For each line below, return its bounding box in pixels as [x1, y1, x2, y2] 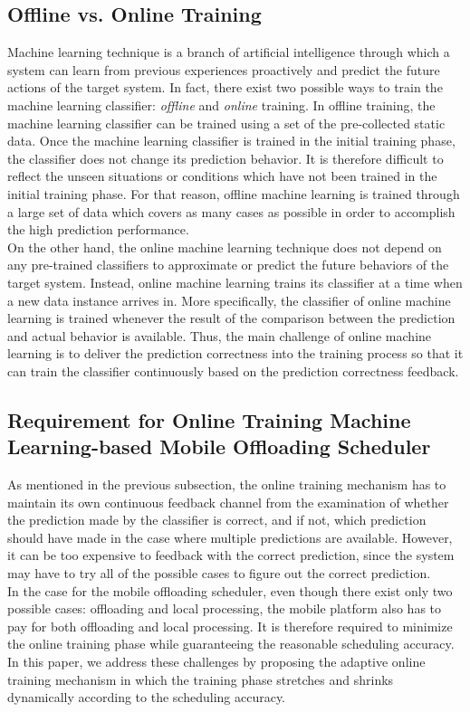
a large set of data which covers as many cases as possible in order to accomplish [7, 202, 456, 221]
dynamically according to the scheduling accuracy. [7, 688, 286, 707]
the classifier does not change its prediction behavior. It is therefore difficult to [7, 148, 444, 167]
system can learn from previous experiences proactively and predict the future [7, 60, 440, 79]
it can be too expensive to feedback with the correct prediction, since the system [7, 546, 455, 565]
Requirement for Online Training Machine [7, 405, 411, 433]
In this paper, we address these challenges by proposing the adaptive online [7, 652, 426, 671]
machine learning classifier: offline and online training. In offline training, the [7, 95, 436, 114]
